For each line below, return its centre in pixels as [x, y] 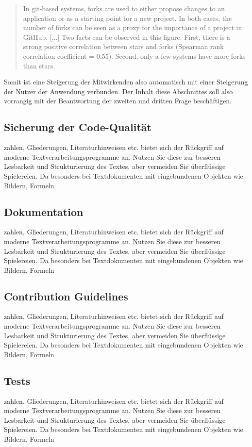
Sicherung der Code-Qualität [78, 127]
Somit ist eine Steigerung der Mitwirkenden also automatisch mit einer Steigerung [126, 82]
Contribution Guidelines [66, 296]
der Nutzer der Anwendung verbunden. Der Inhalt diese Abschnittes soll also [118, 91]
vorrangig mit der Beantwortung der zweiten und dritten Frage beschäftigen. [118, 101]
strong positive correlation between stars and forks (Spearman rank [123, 46]
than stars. [39, 65]
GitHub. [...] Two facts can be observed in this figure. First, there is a [127, 37]
